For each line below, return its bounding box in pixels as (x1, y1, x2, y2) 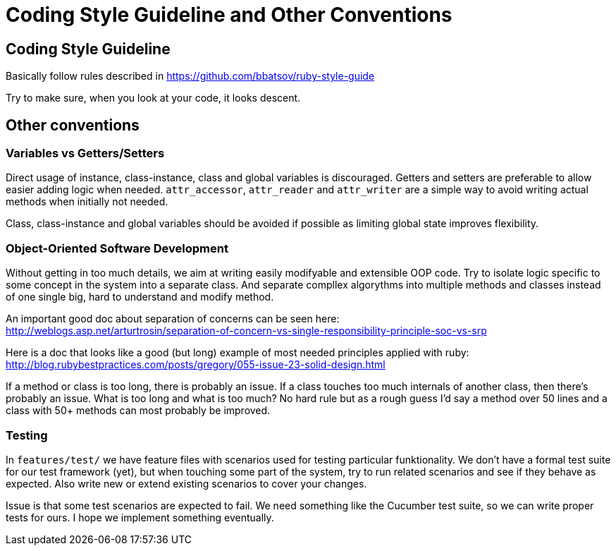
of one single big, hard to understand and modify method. (6, 291, 274, 303)
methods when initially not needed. (6, 195, 168, 208)
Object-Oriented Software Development (6, 241, 228, 255)
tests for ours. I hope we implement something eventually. (6, 511, 274, 523)
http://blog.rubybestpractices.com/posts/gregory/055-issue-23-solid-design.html (6, 358, 386, 371)
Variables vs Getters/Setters (6, 146, 165, 161)
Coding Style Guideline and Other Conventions (6, 3, 452, 27)
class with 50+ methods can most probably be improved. (6, 404, 271, 417)
